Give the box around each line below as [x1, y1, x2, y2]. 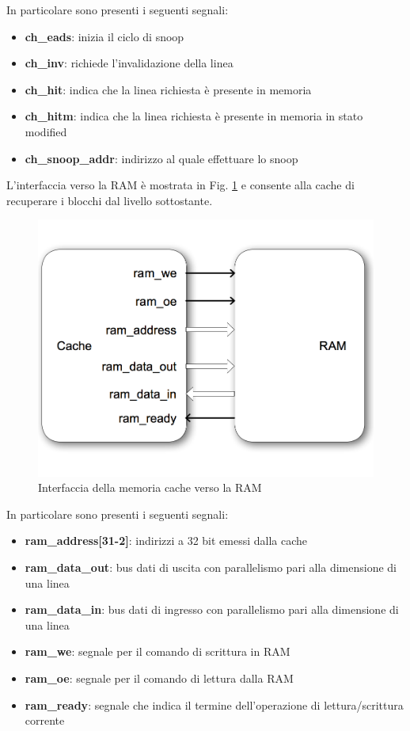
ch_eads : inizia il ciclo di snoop [25, 28, 184, 44]
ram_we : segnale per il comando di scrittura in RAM [25, 643, 290, 660]
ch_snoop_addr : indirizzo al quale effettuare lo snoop [25, 150, 298, 166]
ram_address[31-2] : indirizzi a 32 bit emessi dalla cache [25, 532, 308, 549]
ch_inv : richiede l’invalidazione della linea [25, 55, 233, 71]
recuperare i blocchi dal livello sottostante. [6, 192, 213, 208]
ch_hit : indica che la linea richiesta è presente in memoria [25, 81, 312, 97]
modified [25, 123, 67, 139]
